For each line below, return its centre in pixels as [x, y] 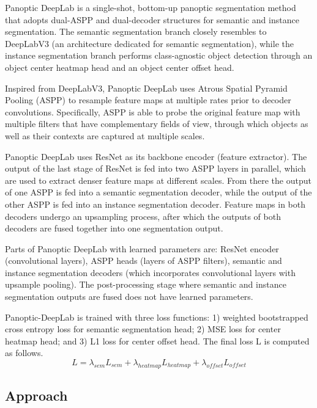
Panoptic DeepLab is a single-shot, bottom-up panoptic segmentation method [151, 7]
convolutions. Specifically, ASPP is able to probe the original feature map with [153, 111]
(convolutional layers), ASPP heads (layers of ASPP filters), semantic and [144, 260]
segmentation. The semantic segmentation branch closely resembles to [136, 31]
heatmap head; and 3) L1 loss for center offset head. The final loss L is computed [157, 341]
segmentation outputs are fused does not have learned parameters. [129, 297]
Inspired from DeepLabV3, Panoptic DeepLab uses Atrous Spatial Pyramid [146, 88]
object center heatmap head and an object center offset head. [120, 67]
